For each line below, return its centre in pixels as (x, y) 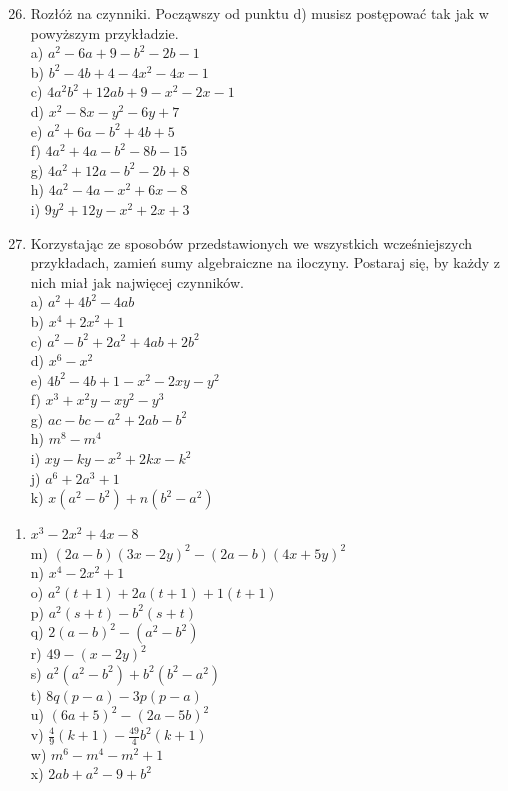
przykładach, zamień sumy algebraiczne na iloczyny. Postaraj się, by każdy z (265, 262)
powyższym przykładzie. (104, 32)
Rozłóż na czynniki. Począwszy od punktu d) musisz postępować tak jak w (259, 13)
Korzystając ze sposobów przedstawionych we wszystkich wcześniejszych (251, 242)
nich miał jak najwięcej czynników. (137, 281)
